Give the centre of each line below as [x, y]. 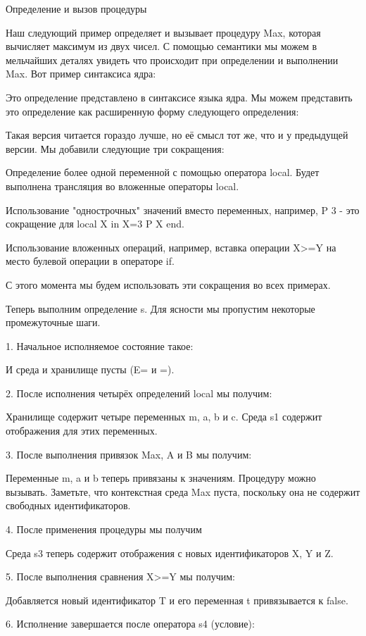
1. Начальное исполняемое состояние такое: [100, 345]
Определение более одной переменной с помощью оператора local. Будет [163, 172]
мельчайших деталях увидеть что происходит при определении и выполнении [172, 60]
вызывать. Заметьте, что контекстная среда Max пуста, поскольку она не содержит [183, 491]
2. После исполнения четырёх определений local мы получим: [139, 393]
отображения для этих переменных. [82, 431]
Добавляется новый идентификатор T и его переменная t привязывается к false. [177, 600]
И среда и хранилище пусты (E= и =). [90, 369]
